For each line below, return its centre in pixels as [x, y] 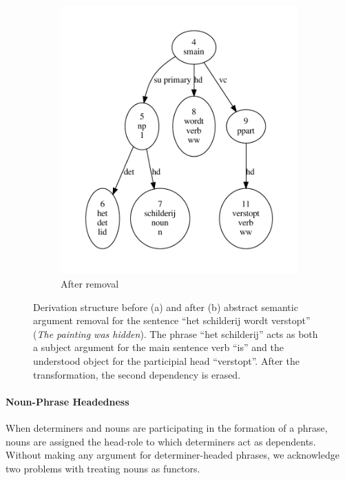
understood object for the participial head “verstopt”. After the [166, 360]
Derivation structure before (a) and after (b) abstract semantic [166, 307]
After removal [90, 283]
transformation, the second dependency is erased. [137, 374]
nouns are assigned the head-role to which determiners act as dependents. [161, 441]
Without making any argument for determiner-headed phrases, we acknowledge [172, 455]
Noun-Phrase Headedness [67, 401]
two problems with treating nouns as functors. [103, 468]
